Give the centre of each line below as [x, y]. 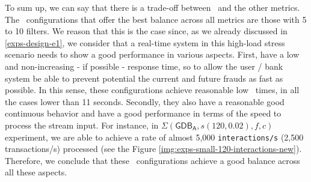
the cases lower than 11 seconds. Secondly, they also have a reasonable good [145, 101]
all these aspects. [36, 172]
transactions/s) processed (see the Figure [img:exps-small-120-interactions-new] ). [153, 149]
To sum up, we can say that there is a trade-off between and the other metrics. [152, 7]
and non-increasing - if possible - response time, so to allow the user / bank [144, 66]
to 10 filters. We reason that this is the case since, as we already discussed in [146, 31]
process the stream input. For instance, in [82, 125]
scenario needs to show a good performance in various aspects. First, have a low [152, 54]
